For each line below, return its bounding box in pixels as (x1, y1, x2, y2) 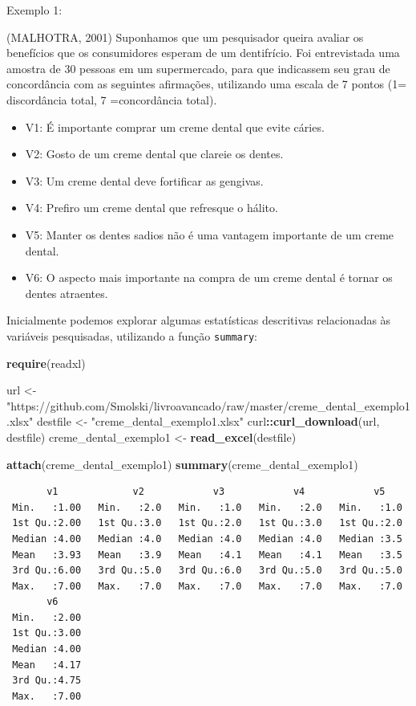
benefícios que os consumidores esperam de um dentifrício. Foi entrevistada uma (6, 44, 400, 61)
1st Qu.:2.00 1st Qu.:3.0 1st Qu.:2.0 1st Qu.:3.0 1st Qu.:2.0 (12, 517, 402, 529)
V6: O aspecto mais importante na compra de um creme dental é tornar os (25, 269, 393, 286)
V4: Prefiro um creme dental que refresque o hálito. (25, 199, 278, 216)
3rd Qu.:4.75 (12, 675, 82, 687)
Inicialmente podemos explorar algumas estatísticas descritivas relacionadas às (6, 312, 391, 329)
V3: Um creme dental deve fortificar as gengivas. (25, 172, 264, 189)
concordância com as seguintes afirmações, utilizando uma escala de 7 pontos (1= (6, 75, 407, 92)
